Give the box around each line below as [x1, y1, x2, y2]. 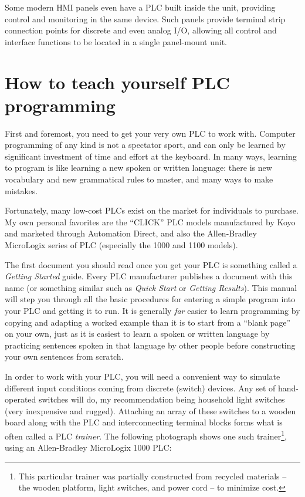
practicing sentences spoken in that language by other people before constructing [5, 339, 296, 351]
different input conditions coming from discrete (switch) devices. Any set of [5, 381, 276, 394]
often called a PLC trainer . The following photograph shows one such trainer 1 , [5, 428, 287, 442]
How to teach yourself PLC [5, 70, 230, 94]
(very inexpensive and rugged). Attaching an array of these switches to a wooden [5, 404, 296, 417]
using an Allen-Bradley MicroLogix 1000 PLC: [5, 441, 172, 454]
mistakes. [5, 184, 38, 197]
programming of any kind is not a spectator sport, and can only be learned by [5, 138, 286, 151]
